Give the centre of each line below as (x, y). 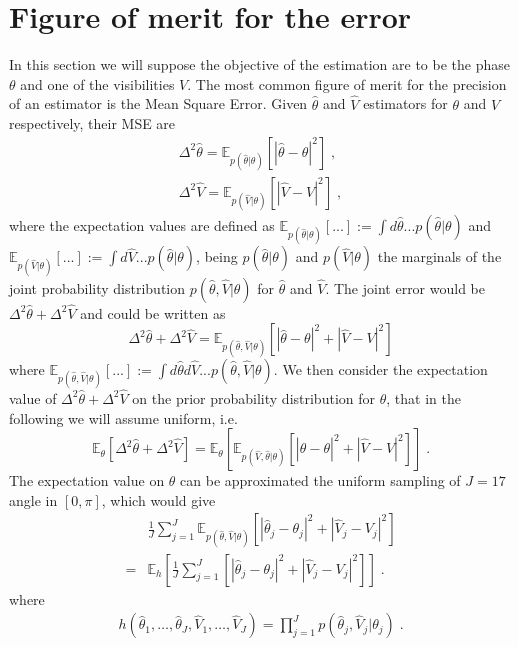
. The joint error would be (405, 287)
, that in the (423, 397)
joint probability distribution (97, 287)
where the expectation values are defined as (142, 225)
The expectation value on (87, 480)
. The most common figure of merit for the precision (347, 83)
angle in (33, 499)
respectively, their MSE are (92, 123)
